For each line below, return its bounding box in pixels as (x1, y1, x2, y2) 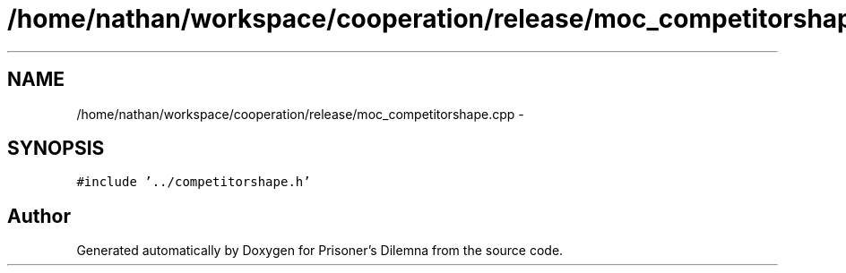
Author (7, 204, 71, 227)
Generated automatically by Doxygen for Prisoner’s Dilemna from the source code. (76, 243, 564, 259)
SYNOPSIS (7, 137, 105, 160)
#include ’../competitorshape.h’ (76, 175, 311, 190)
